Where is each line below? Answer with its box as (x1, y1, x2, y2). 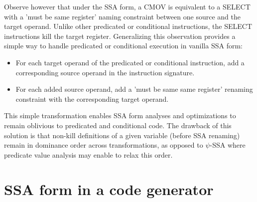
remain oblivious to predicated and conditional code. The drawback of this (4, 120, 232, 130)
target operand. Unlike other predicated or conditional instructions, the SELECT (4, 21, 253, 31)
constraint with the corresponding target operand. (15, 93, 169, 104)
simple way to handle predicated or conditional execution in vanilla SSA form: (4, 40, 243, 51)
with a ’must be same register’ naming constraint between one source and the (4, 11, 241, 21)
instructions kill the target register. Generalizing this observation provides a (4, 30, 236, 41)
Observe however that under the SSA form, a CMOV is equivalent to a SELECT (4, 1, 251, 11)
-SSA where (210, 140, 246, 150)
